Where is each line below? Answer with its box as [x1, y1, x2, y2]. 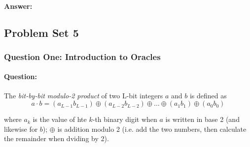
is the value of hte [33, 114, 87, 124]
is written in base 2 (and [165, 114, 240, 124]
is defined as [189, 90, 227, 100]
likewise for [4, 123, 38, 134]
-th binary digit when [92, 114, 157, 124]
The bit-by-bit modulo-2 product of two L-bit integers [4, 90, 163, 100]
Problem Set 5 [4, 25, 79, 40]
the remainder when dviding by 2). [4, 133, 109, 144]
